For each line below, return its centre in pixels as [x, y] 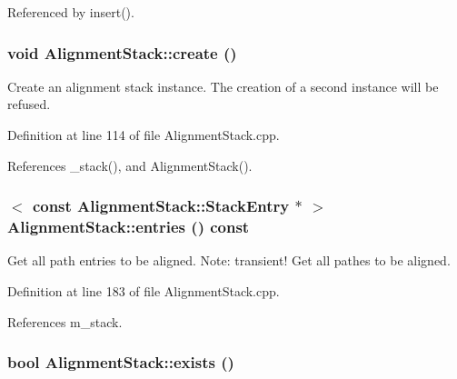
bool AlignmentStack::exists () [121, 362]
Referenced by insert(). [71, 12]
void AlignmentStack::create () [122, 52]
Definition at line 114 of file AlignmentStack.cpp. [144, 135]
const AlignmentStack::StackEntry [161, 206]
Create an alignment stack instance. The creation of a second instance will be [223, 86]
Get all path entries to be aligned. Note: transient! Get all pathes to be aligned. [229, 260]
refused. [29, 104]
